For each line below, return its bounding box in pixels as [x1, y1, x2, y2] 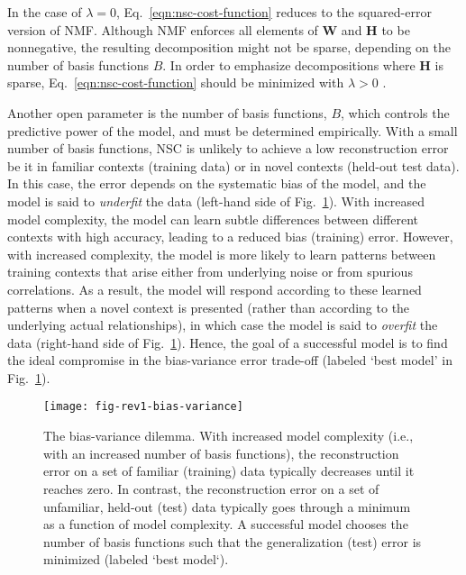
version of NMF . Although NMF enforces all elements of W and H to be [7, 20, 410, 39]
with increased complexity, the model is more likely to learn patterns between [7, 244, 436, 263]
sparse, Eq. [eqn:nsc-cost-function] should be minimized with [7, 73, 344, 92]
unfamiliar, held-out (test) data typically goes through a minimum [43, 497, 411, 516]
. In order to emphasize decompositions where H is [162, 55, 443, 74]
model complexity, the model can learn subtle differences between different [7, 209, 419, 228]
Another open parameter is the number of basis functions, [7, 103, 327, 122]
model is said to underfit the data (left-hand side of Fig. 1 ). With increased [7, 191, 425, 210]
